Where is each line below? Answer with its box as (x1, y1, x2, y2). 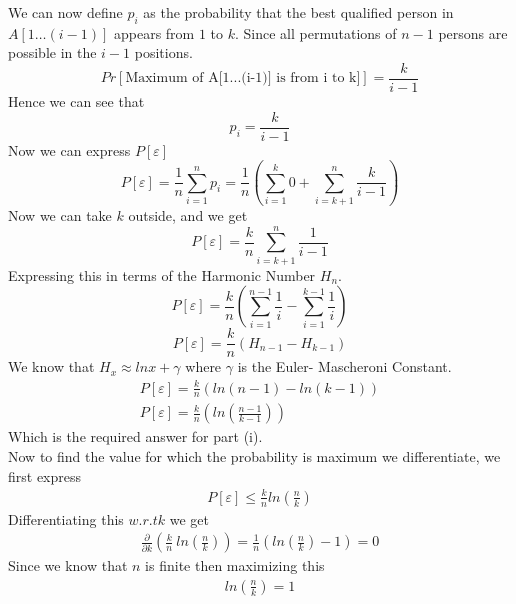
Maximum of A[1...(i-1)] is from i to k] (125, 71, 361, 86)
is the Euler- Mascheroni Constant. (237, 356, 452, 377)
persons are (438, 22, 508, 43)
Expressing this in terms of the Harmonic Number (8, 264, 316, 285)
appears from (113, 22, 195, 43)
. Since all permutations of (235, 22, 397, 43)
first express (8, 465, 82, 486)
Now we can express (8, 139, 131, 160)
